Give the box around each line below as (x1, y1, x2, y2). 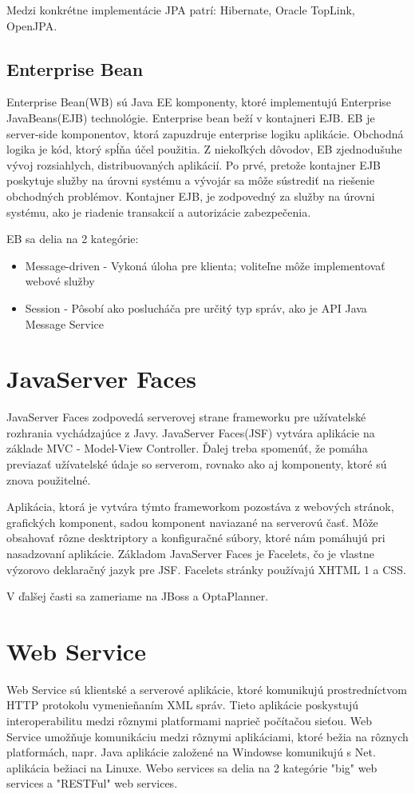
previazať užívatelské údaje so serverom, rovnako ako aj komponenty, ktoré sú (6, 456, 387, 473)
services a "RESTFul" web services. (6, 775, 178, 792)
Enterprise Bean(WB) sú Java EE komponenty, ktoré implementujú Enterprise (6, 94, 392, 110)
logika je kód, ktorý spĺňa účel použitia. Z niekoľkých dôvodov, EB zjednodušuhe (6, 141, 402, 158)
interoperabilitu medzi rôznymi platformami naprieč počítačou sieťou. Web (6, 712, 373, 729)
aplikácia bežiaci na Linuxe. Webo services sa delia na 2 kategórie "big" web (6, 759, 377, 776)
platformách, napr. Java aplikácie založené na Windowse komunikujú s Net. (6, 744, 376, 760)
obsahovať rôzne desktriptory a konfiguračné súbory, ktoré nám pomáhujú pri (6, 529, 385, 546)
